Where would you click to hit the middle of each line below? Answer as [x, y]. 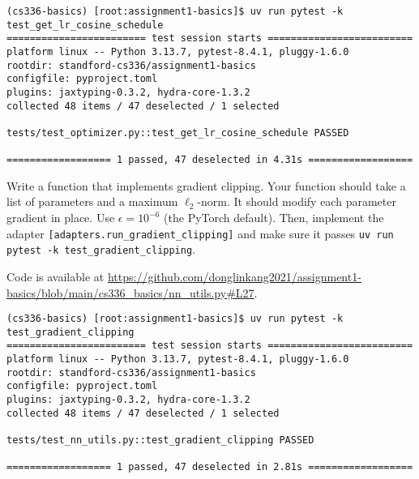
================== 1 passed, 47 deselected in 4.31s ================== [210, 160]
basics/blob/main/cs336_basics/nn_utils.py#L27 [130, 292]
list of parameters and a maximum [92, 201]
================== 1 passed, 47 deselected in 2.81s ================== [210, 467]
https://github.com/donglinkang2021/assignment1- [234, 276]
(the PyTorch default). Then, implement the [274, 218]
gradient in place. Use [61, 218]
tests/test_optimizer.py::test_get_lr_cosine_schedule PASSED [178, 133]
